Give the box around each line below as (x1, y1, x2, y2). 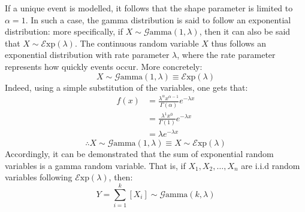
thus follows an (211, 36, 267, 49)
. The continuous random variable (74, 36, 199, 49)
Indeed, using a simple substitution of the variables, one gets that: (5, 81, 248, 93)
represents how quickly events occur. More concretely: (5, 60, 203, 72)
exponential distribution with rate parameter (5, 48, 170, 61)
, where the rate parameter (177, 48, 276, 61)
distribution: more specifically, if (5, 25, 123, 38)
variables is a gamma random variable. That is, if (5, 159, 186, 171)
